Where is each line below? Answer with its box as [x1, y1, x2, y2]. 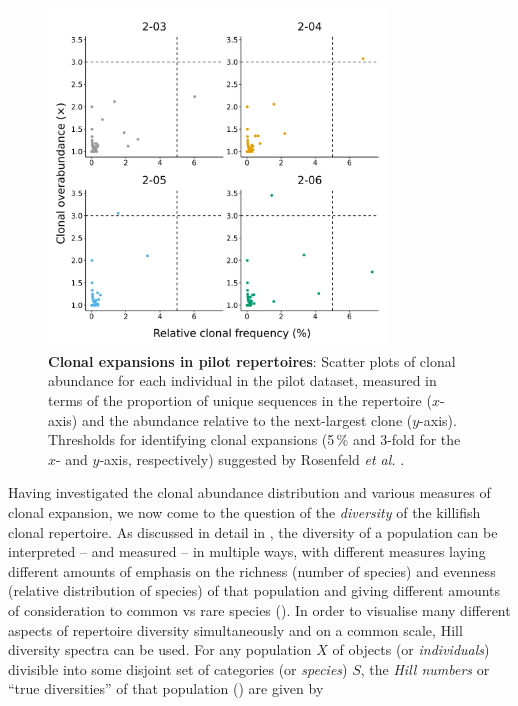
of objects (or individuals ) [332, 639, 490, 660]
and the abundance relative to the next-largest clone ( [81, 409, 413, 430]
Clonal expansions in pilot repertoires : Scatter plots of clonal [48, 350, 456, 371]
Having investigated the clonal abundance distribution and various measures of [8, 482, 491, 503]
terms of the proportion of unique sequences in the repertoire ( [48, 389, 432, 410]
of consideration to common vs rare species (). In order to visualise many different [8, 599, 511, 620]
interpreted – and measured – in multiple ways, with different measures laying [8, 541, 486, 562]
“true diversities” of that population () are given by [8, 678, 324, 699]
